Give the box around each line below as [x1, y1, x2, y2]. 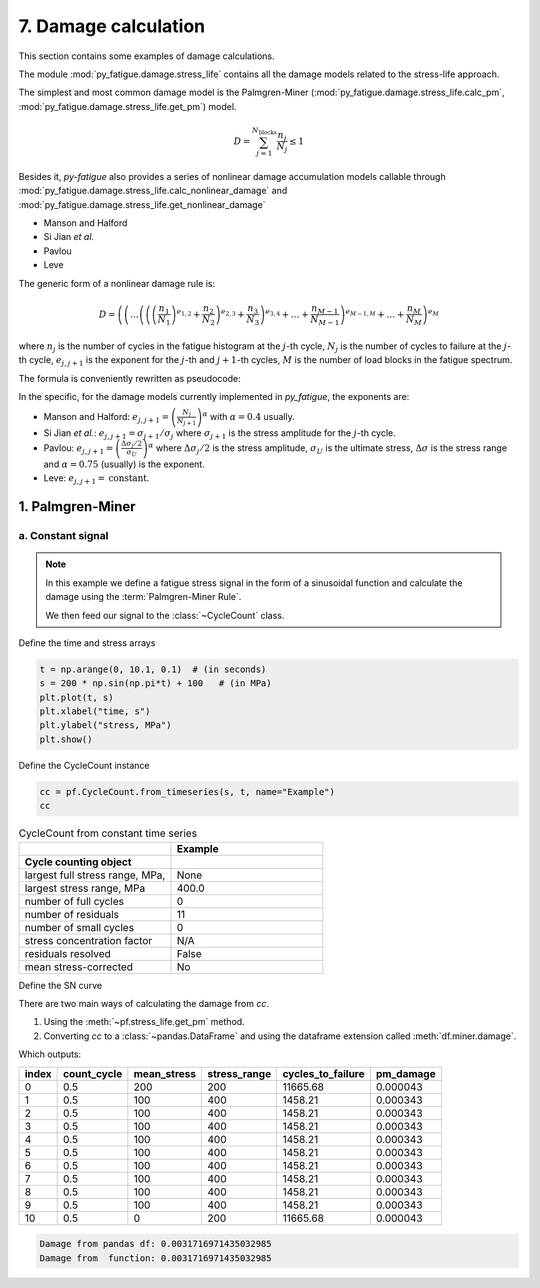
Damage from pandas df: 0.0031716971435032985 [39, 1238, 272, 1250]
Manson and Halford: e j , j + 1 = [43, 410, 170, 425]
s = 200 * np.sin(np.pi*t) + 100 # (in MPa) [39, 678, 272, 689]
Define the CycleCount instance [18, 759, 150, 771]
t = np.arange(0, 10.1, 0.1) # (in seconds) [39, 663, 267, 675]
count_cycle [63, 1066, 123, 1080]
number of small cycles [24, 920, 135, 934]
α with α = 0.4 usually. [202, 409, 295, 422]
